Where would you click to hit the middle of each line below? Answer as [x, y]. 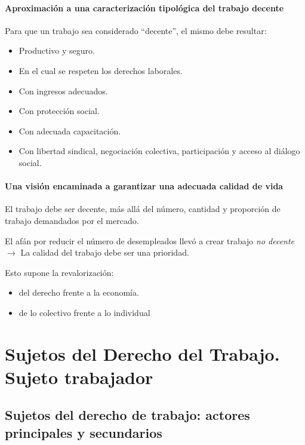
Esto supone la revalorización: [59, 272]
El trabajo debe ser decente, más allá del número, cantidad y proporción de [143, 209]
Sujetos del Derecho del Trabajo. [142, 353]
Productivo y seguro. [57, 50]
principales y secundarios [84, 432]
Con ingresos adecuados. [63, 90]
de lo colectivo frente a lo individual [84, 312]
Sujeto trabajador [79, 377]
